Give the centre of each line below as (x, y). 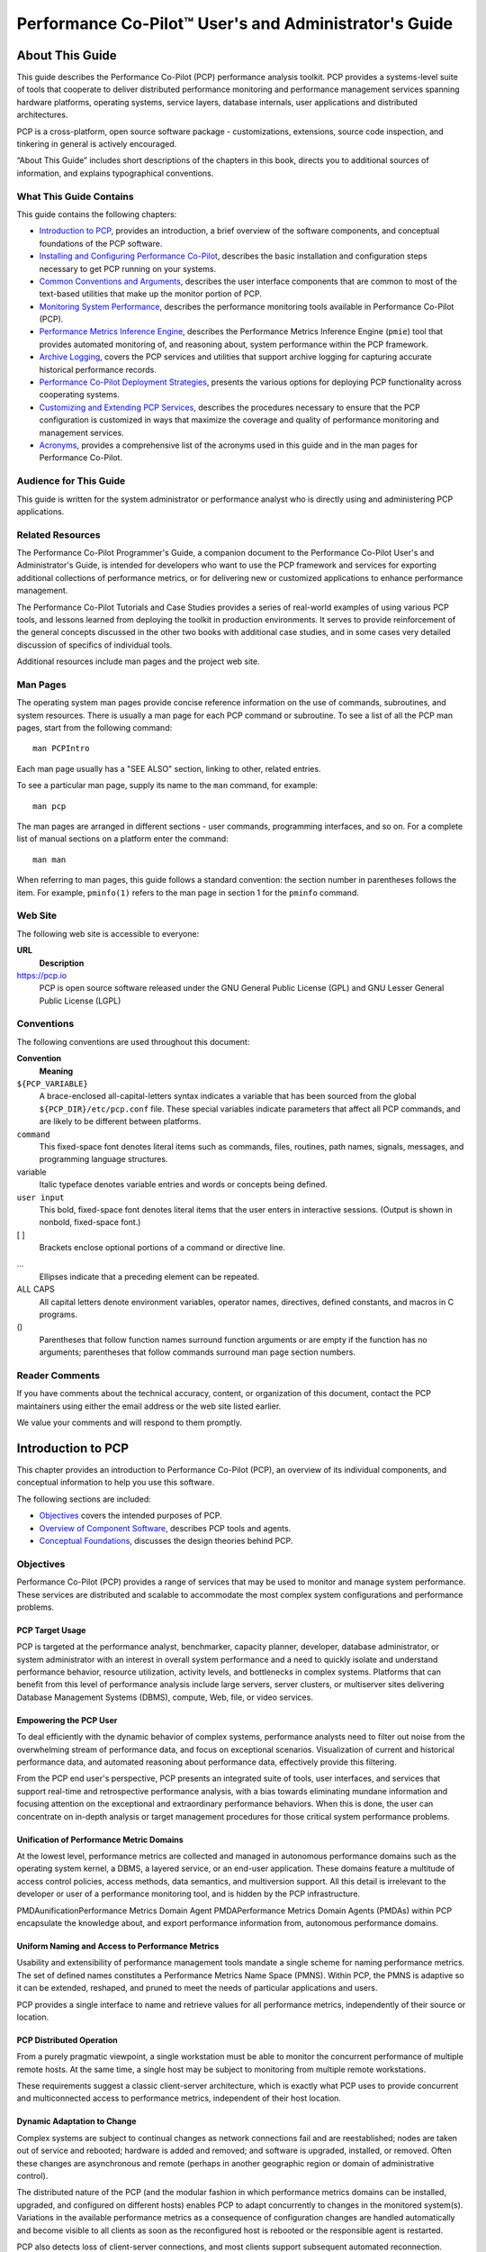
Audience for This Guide (71, 481)
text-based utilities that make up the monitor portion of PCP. (151, 294)
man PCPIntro (61, 749)
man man (49, 859)
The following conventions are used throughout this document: (133, 1041)
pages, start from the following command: (94, 728)
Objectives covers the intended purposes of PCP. (130, 1516)
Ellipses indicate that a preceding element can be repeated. (149, 1276)
